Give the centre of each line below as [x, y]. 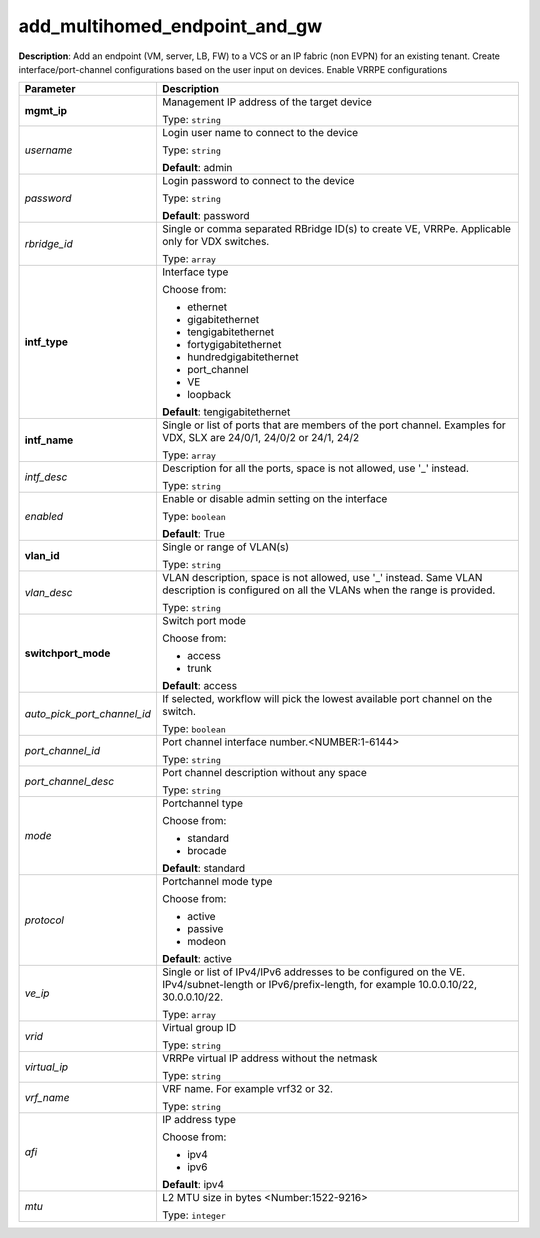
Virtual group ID [199, 1028]
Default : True [193, 534]
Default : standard [203, 868]
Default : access [199, 686]
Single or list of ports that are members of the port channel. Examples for [334, 425]
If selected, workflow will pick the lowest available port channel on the [327, 699]
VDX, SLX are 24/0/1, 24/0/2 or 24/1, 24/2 [260, 438]
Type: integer [194, 1215]
